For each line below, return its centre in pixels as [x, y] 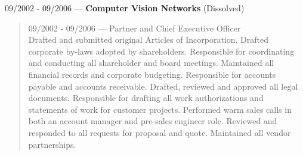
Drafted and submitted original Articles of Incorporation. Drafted [148, 39]
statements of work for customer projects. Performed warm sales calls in [160, 109]
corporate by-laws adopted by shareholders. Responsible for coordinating [161, 51]
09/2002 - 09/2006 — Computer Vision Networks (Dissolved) [125, 8]
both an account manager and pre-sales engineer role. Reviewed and [153, 121]
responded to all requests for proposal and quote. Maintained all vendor [160, 132]
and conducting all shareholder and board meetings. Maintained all [151, 63]
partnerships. [52, 144]
